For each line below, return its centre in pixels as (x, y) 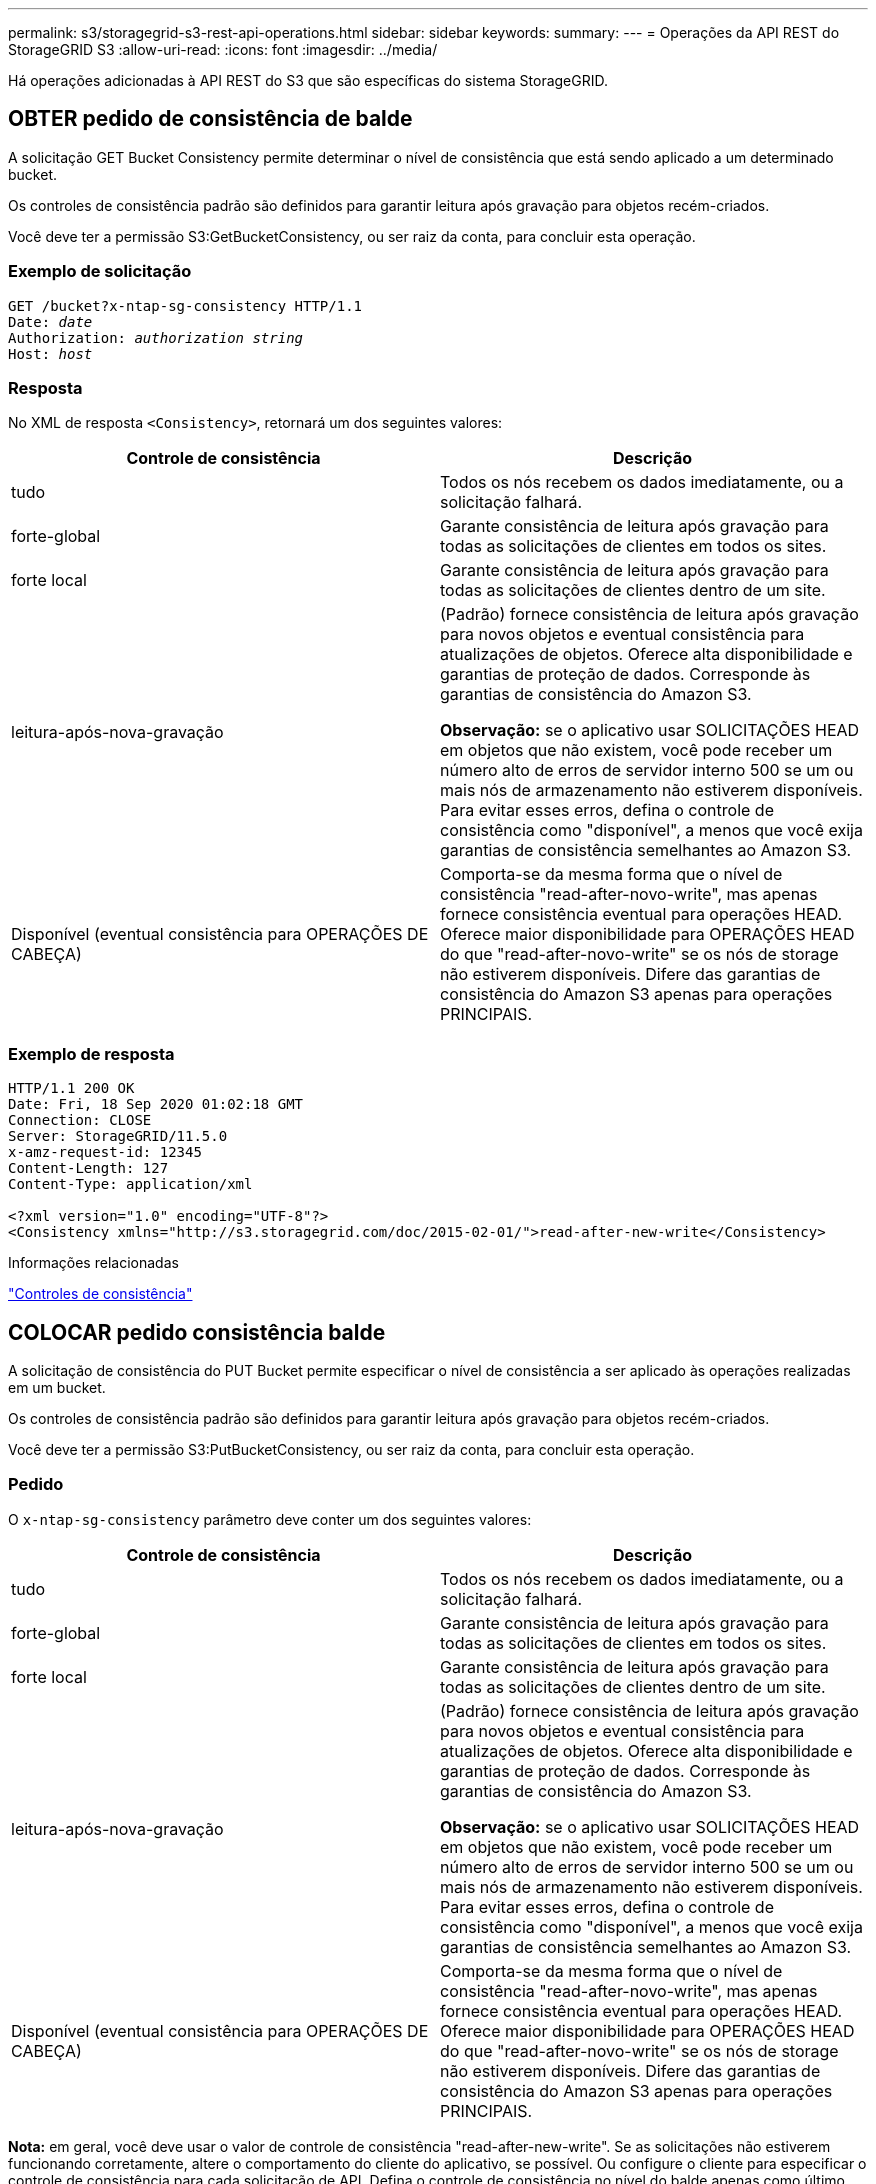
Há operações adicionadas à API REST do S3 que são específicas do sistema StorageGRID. (308, 80)
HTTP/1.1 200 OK (71, 1088)
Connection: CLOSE (80, 1120)
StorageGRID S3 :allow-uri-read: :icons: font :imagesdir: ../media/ (223, 49)
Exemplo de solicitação (100, 271)
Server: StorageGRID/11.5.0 (118, 1136)
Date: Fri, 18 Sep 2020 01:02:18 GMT (156, 1104)
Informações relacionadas (93, 1263)
